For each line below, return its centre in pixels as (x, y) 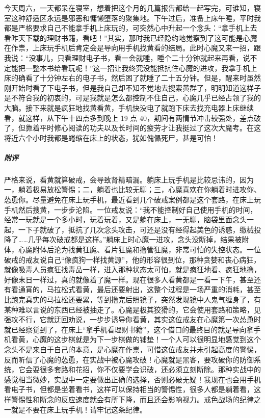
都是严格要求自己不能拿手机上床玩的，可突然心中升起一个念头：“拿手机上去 (131, 28)
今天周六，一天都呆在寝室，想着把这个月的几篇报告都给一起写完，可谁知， (129, 8)
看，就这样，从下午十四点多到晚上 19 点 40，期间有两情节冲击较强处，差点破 (132, 117)
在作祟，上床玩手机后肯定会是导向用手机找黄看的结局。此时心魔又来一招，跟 (132, 48)
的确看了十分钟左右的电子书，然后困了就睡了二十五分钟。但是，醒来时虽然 (136, 78)
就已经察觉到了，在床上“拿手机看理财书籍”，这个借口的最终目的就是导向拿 (129, 329)
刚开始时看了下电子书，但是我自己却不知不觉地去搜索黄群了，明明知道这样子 (132, 87)
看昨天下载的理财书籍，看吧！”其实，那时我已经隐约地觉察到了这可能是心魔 (131, 37)
